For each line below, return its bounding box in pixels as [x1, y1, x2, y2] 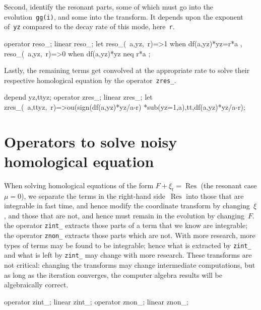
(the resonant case [201, 180, 257, 190]
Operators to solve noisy [4, 131, 177, 151]
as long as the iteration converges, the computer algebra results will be [4, 269, 222, 280]
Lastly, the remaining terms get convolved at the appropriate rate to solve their [4, 65, 250, 75]
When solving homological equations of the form [4, 180, 154, 190]
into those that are [186, 190, 244, 201]
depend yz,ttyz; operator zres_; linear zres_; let [4, 92, 153, 102]
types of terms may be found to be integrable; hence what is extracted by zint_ [4, 240, 251, 250]
